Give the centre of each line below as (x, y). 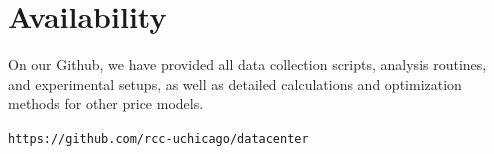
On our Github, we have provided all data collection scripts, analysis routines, (247, 64)
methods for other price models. (106, 103)
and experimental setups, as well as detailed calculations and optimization (235, 83)
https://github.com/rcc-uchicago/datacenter (158, 138)
